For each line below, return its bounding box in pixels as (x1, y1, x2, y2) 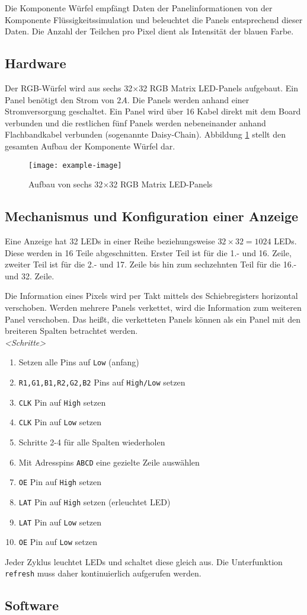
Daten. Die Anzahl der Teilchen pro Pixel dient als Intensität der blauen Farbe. (5, 25, 294, 37)
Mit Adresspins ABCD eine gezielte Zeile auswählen (18, 455, 200, 468)
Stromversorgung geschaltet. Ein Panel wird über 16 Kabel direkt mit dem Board (5, 105, 301, 117)
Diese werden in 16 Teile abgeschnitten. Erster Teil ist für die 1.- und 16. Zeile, (5, 246, 292, 259)
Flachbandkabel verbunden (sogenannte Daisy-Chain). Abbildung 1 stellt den (5, 128, 286, 141)
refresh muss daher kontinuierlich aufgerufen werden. (5, 567, 202, 579)
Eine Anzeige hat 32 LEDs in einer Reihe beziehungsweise (5, 235, 215, 247)
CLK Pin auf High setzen (18, 396, 106, 408)
